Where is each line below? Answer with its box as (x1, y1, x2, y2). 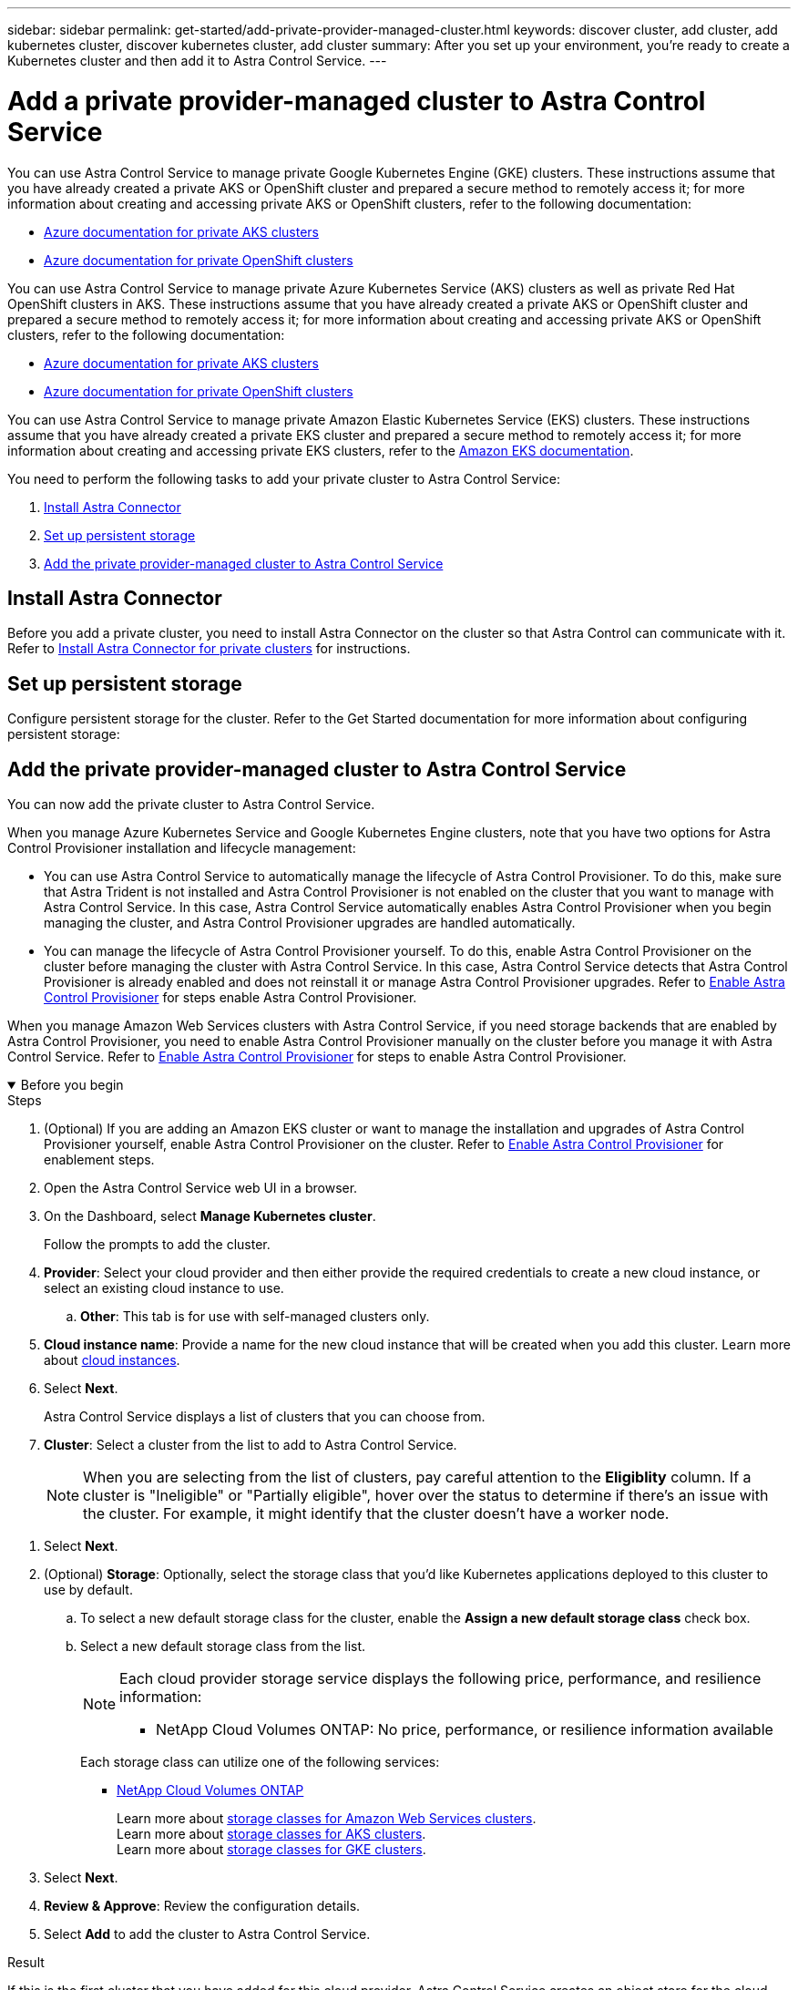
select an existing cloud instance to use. (44, 1280, 284, 1297)
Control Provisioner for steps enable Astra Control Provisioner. (44, 990, 417, 1006)
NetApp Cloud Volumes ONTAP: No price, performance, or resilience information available (156, 1720, 773, 1739)
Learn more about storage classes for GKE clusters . (117, 1841, 426, 1858)
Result (7, 1954, 45, 1971)
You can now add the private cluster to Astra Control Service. (7, 796, 375, 813)
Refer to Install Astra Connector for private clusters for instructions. (7, 641, 411, 657)
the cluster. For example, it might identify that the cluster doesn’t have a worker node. (83, 1504, 670, 1523)
